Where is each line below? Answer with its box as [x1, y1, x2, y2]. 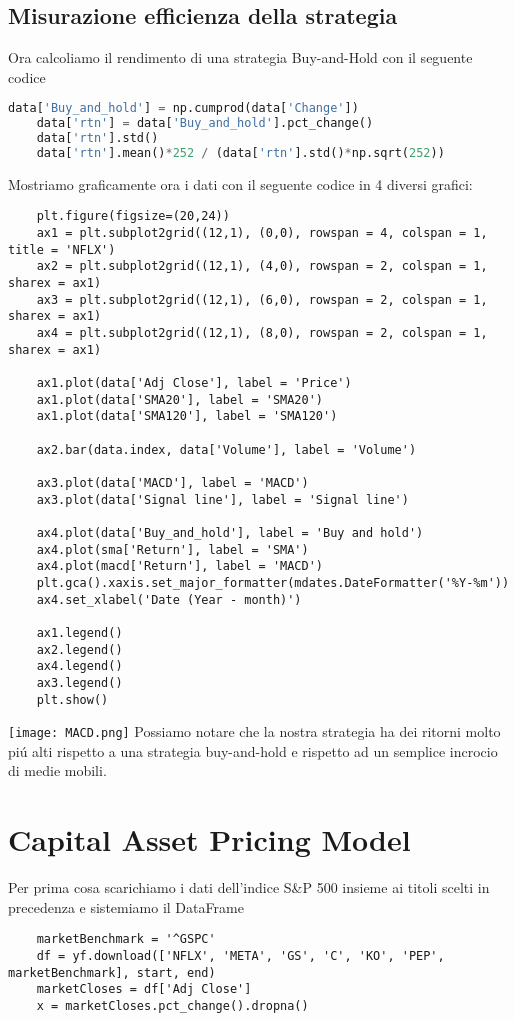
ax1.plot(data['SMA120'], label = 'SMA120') [36, 409, 338, 424]
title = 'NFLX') [8, 242, 116, 257]
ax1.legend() [36, 625, 123, 640]
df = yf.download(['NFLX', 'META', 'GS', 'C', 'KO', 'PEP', [36, 948, 445, 963]
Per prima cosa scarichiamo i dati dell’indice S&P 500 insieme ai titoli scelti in [8, 877, 490, 898]
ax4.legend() [36, 659, 123, 674]
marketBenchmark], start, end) [8, 965, 216, 980]
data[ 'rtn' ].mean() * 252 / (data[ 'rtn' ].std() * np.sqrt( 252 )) [36, 146, 445, 161]
